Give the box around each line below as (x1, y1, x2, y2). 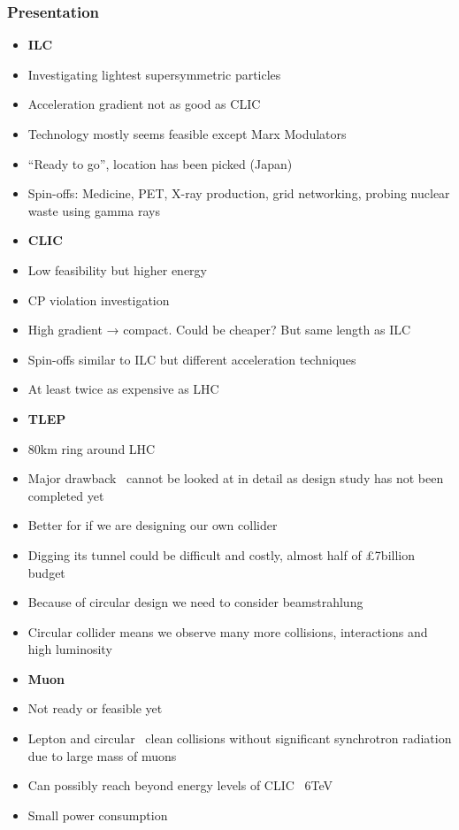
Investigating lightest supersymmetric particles (27, 65, 281, 83)
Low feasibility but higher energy (27, 260, 207, 279)
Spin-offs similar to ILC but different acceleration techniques (27, 350, 356, 368)
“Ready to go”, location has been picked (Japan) (27, 154, 293, 173)
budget (27, 563, 65, 581)
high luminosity (27, 640, 112, 658)
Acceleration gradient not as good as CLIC (27, 95, 261, 113)
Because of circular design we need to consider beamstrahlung (27, 593, 363, 611)
